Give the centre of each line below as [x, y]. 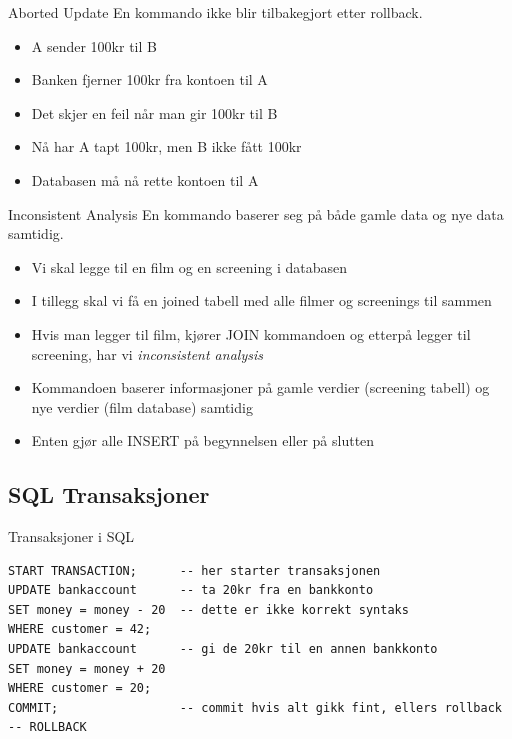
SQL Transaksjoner [109, 494]
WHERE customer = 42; [80, 629]
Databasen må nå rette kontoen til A [145, 179]
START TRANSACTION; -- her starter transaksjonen [194, 570]
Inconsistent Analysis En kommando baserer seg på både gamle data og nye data [256, 213]
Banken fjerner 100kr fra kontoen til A [149, 79]
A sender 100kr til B [94, 45]
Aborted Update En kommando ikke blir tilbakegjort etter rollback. [215, 12]
